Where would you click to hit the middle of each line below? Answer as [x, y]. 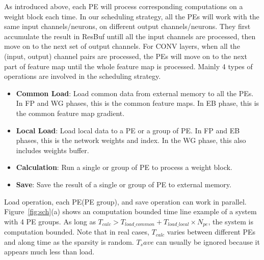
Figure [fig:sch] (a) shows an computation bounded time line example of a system [130, 211]
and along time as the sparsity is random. [69, 241]
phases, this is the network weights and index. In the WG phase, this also [131, 140]
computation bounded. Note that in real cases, [77, 232]
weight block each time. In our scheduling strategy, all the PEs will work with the [132, 16]
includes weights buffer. [52, 150]
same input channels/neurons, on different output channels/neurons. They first [127, 26]
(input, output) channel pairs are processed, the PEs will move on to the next [126, 56]
